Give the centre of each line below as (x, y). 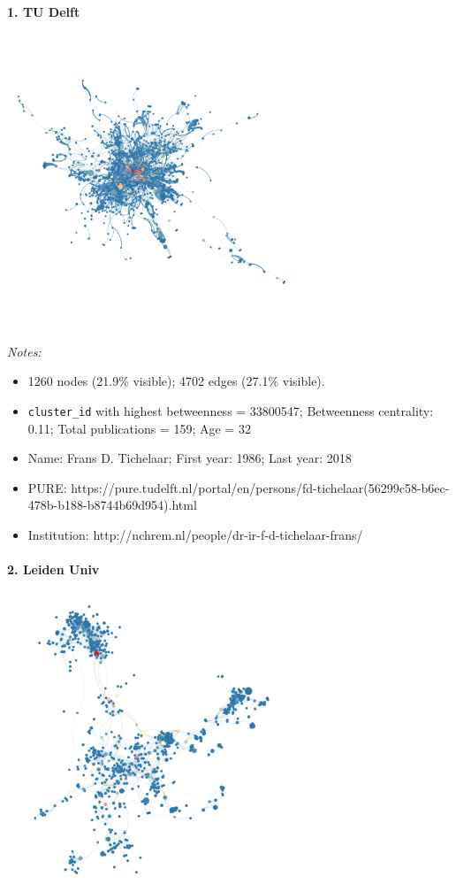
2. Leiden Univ (53, 569)
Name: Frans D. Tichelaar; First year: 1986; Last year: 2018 (190, 458)
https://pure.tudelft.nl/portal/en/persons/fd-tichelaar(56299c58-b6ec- (260, 487)
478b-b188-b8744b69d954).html (112, 505)
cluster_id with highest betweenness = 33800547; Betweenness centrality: (231, 410)
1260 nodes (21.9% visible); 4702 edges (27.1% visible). (176, 381)
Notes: (24, 351)
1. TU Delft (44, 11)
